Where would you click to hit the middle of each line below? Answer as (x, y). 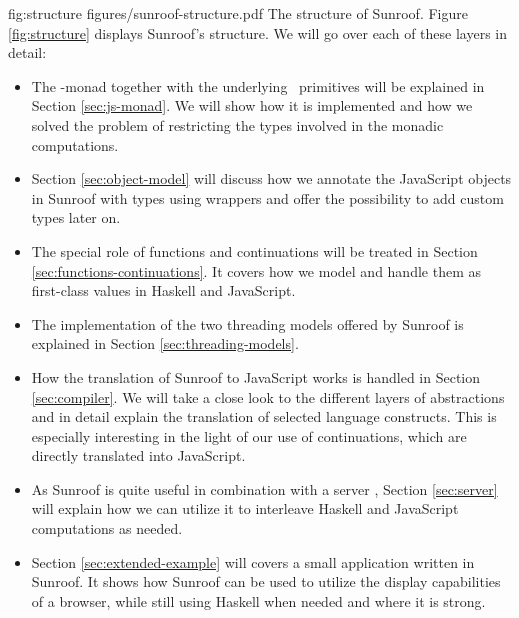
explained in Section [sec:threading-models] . (165, 343)
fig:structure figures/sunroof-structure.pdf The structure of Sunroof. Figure (238, 13)
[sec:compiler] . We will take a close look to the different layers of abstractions (268, 396)
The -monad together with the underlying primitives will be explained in (258, 85)
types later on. (76, 217)
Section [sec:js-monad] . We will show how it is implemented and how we (252, 105)
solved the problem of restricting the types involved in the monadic (237, 124)
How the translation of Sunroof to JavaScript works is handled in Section (256, 376)
